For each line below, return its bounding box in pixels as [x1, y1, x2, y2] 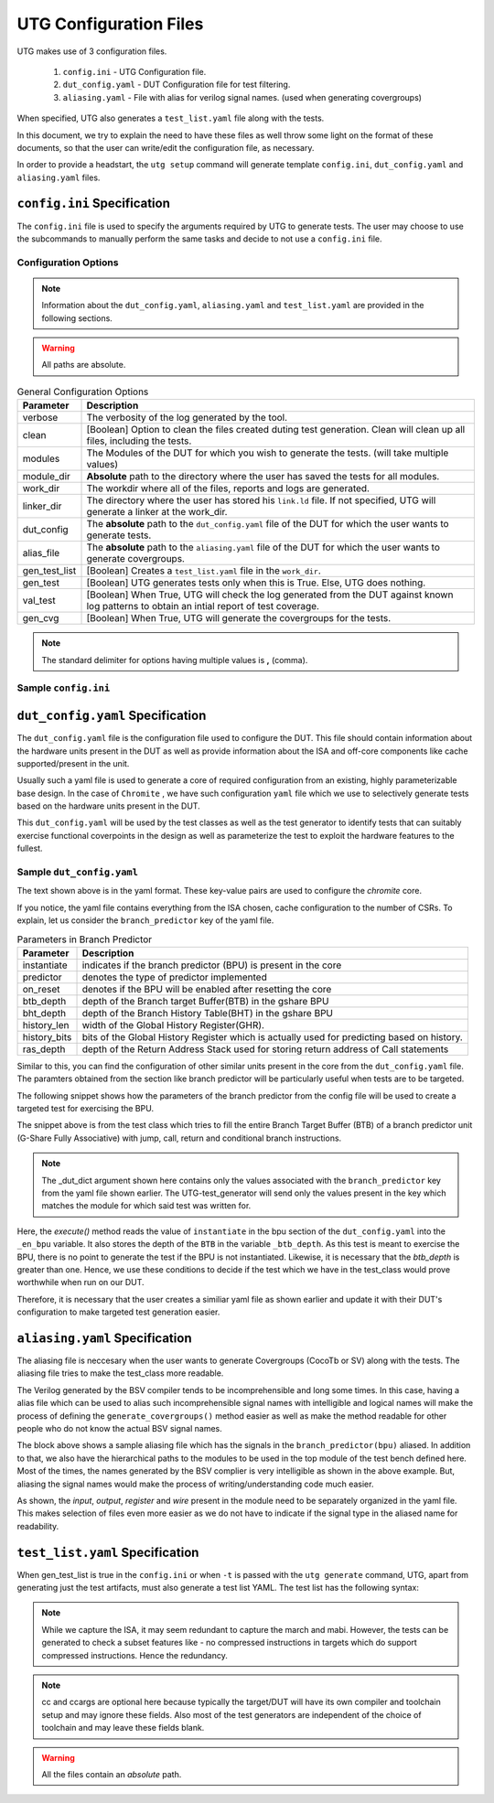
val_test [22, 595, 56, 607]
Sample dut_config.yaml [16, 865, 139, 878]
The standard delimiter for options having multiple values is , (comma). [41, 654, 308, 665]
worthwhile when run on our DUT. [16, 1277, 145, 1288]
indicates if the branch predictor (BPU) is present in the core [81, 959, 342, 971]
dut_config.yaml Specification [16, 708, 207, 724]
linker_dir [22, 499, 62, 512]
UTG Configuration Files [16, 14, 204, 34]
